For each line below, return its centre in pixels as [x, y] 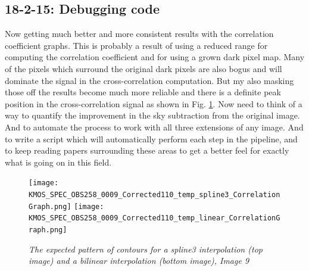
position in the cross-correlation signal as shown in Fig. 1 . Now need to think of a [154, 103]
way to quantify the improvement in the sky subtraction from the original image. [152, 115]
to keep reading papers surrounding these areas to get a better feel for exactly [147, 150]
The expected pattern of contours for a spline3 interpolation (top [146, 249]
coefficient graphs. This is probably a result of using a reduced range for [136, 45]
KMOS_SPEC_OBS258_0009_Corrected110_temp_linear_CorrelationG [154, 218]
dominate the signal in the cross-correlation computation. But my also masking [149, 80]
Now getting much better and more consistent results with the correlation [139, 34]
